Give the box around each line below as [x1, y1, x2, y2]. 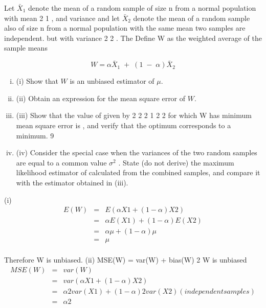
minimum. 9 [16, 130, 54, 140]
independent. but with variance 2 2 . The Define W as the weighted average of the [4, 32, 262, 43]
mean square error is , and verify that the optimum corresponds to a [16, 120, 231, 130]
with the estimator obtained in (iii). [16, 177, 128, 187]
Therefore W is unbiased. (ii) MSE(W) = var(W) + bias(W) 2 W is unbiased [4, 254, 247, 265]
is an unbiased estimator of [70, 76, 154, 86]
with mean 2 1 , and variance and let [4, 12, 120, 23]
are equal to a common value [16, 157, 107, 168]
